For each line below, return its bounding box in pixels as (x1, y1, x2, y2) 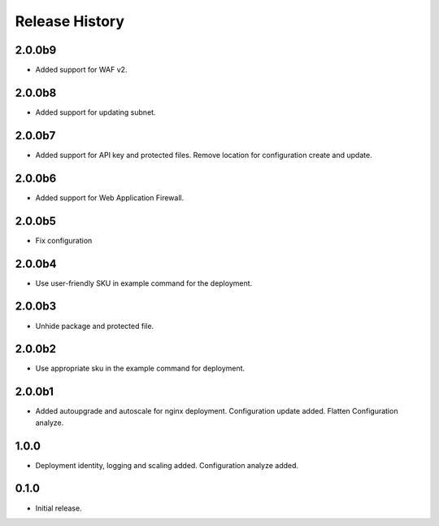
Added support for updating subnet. (35, 107, 156, 117)
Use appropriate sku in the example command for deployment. (35, 363, 246, 374)
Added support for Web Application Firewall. (35, 192, 185, 203)
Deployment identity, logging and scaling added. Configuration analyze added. (35, 460, 299, 470)
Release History (15, 12, 125, 30)
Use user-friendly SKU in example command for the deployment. (35, 278, 253, 288)
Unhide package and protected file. (35, 321, 154, 331)
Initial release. (35, 503, 82, 513)
